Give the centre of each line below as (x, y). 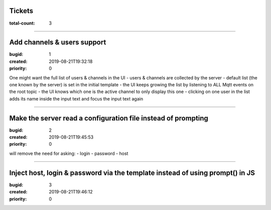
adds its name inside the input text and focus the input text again (76, 98)
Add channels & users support (58, 42)
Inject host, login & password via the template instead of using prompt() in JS (132, 173)
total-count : (22, 23)
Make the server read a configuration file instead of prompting (109, 118)
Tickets (21, 11)
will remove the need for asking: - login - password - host (69, 153)
